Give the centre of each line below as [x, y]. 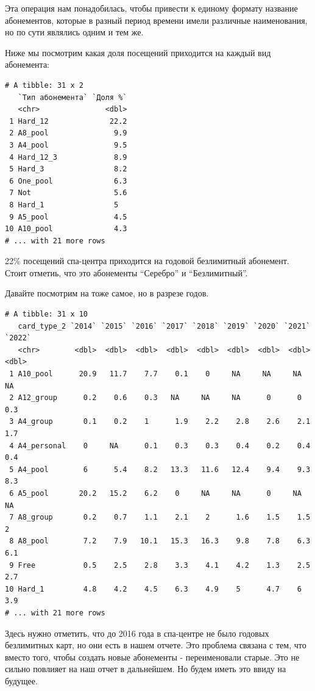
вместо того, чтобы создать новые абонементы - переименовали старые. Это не [152, 657]
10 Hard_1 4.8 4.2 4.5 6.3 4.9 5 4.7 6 [153, 589]
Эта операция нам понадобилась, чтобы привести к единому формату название [151, 8]
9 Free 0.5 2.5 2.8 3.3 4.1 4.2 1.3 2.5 [160, 565]
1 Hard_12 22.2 [68, 121]
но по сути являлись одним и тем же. [74, 32]
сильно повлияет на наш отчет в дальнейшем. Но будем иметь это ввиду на [146, 669]
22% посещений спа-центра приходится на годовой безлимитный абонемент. [147, 261]
